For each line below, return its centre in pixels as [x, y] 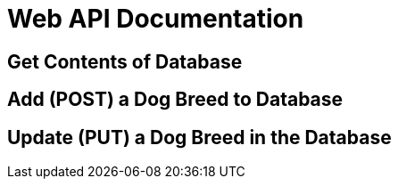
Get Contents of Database [125, 61]
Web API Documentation [156, 19]
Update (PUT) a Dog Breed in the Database [199, 137]
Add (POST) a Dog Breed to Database [175, 100]
